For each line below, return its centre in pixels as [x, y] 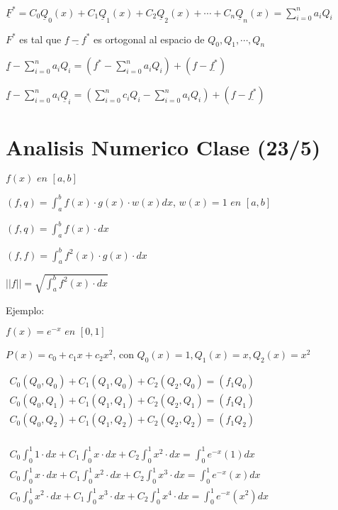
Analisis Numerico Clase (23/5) [163, 146]
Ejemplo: [25, 310]
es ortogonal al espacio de [149, 39]
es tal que [40, 39]
